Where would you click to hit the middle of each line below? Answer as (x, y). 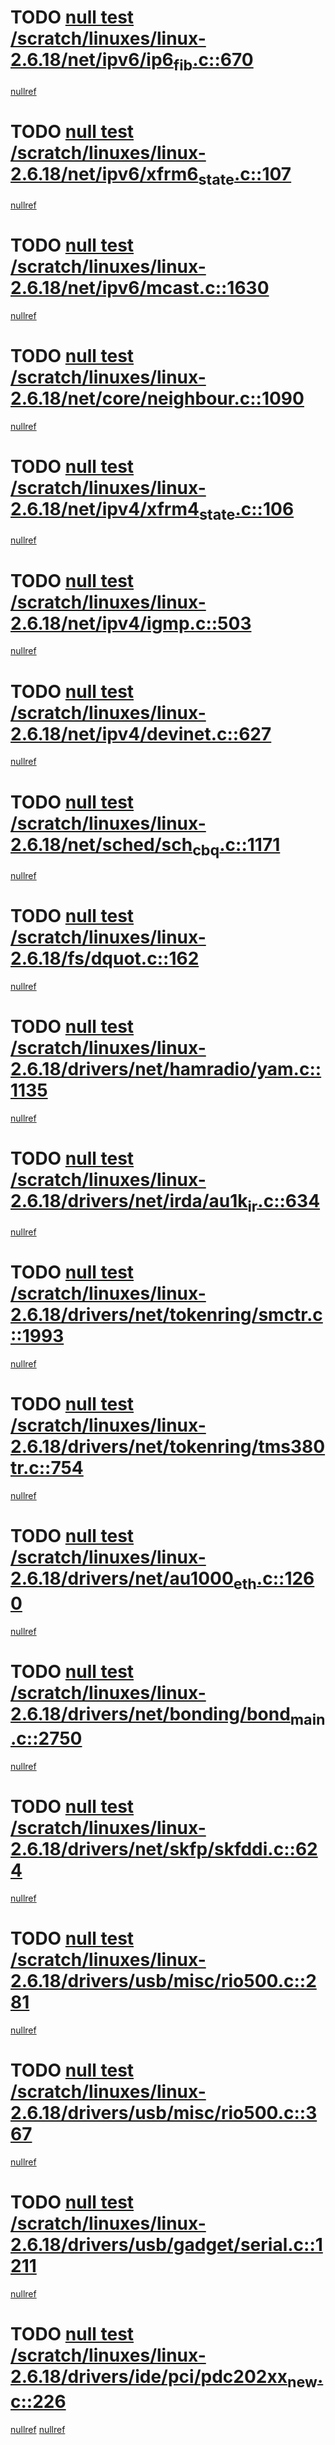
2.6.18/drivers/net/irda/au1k (129, 1200)
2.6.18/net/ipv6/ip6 (92, 60)
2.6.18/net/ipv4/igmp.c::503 (131, 623)
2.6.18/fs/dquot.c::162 (105, 958)
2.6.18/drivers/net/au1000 (122, 1578)
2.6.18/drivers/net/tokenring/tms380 (168, 1447)
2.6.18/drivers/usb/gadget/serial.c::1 (166, 2245)
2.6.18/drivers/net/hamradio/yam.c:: (166, 1069)
